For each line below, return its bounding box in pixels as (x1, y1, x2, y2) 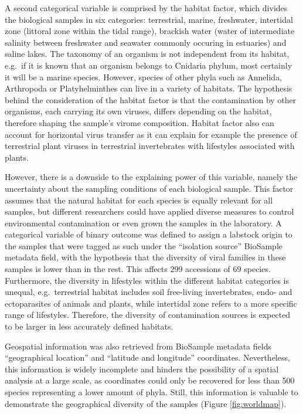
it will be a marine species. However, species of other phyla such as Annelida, (5, 70, 282, 83)
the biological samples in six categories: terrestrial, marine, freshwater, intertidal (5, 13, 293, 25)
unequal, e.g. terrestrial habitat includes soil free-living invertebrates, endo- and (5, 286, 292, 298)
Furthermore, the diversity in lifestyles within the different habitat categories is (5, 274, 289, 286)
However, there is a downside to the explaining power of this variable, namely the (5, 171, 298, 183)
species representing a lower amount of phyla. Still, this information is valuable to (5, 386, 298, 398)
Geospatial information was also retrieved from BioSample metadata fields (5, 340, 271, 352)
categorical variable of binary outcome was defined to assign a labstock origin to (5, 228, 292, 240)
